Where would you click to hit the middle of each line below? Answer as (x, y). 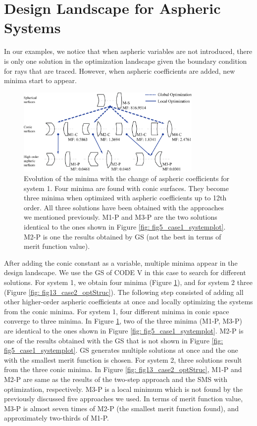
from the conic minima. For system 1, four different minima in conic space (117, 311)
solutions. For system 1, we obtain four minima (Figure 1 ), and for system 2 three (128, 282)
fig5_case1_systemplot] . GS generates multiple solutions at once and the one (121, 350)
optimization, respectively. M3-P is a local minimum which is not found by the (123, 389)
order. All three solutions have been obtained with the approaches (124, 207)
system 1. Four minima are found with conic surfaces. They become (126, 188)
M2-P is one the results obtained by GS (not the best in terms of (123, 236)
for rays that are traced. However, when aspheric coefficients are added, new (120, 71)
